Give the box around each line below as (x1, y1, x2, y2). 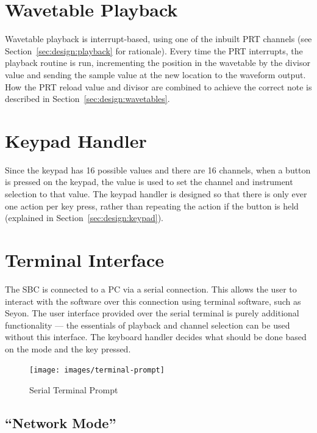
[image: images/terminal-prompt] (29, 366, 165, 375)
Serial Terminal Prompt (29, 384, 118, 396)
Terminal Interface (5, 247, 164, 272)
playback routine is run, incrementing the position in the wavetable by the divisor (5, 56, 310, 69)
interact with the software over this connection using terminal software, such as (5, 294, 301, 307)
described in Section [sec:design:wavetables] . (5, 92, 170, 105)
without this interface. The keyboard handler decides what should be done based (5, 330, 307, 343)
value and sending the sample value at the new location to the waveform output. (5, 68, 306, 81)
